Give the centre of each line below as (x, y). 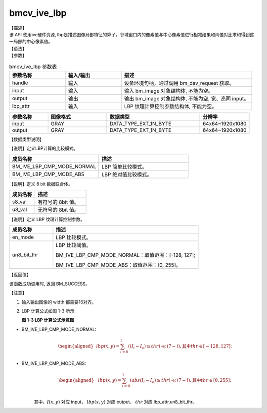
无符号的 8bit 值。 (59, 210)
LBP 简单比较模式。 (124, 167)
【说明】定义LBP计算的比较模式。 (44, 148)
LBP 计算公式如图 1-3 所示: (49, 311)
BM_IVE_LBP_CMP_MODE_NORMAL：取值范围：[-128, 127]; (125, 255)
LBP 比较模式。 (73, 237)
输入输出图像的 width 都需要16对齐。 (59, 302)
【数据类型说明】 (26, 139)
